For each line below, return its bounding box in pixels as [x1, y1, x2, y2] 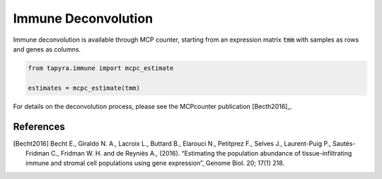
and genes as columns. [13, 45, 81, 53]
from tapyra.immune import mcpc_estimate [28, 64, 174, 72]
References [13, 120, 65, 132]
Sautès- [332, 139, 356, 148]
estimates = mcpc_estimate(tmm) [28, 83, 141, 92]
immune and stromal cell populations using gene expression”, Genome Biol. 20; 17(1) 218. [25, 159, 285, 168]
